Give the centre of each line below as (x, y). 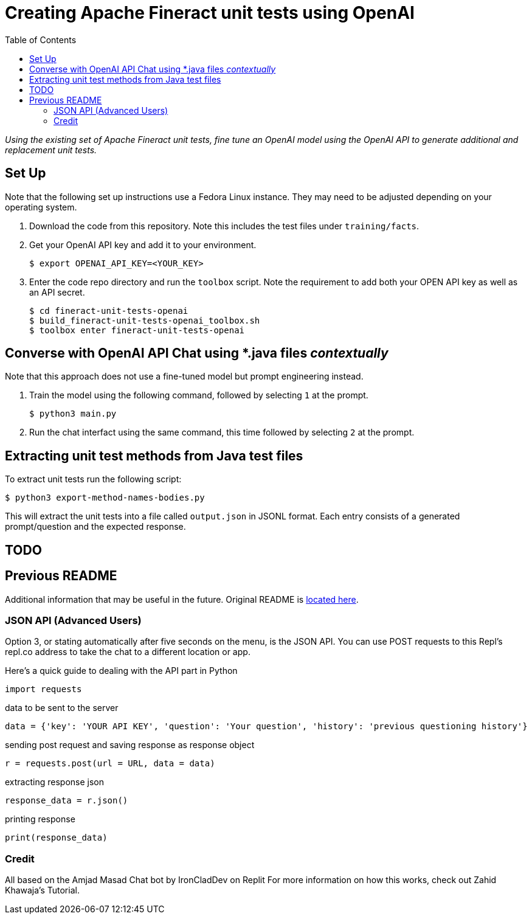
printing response (40, 819)
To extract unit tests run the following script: (93, 479)
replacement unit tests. (51, 150)
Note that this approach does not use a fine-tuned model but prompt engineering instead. (184, 376)
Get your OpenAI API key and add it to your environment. (143, 244)
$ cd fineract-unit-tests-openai (109, 310)
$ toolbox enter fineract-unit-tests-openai (137, 330)
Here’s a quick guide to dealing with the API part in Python (121, 671)
